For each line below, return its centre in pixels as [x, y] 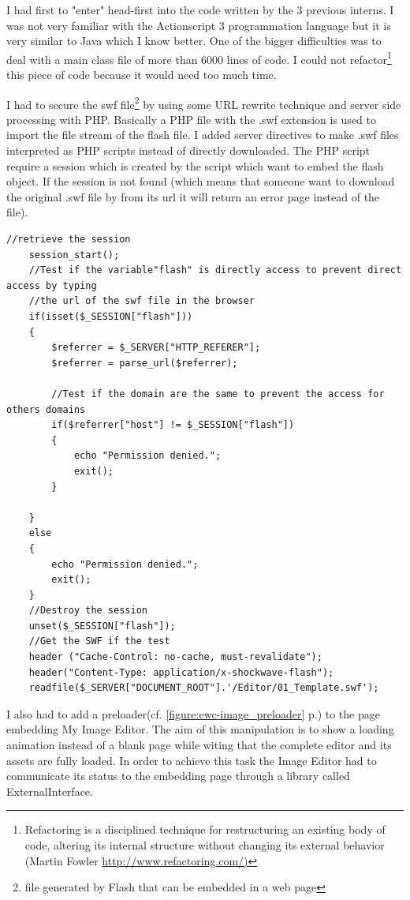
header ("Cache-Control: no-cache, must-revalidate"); [175, 657]
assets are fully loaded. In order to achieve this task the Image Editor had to [192, 760]
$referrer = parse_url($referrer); [145, 363]
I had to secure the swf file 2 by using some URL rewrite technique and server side [204, 103]
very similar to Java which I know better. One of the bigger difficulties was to [194, 41]
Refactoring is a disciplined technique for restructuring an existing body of [205, 829]
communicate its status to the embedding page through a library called [178, 776]
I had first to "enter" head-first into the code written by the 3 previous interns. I [200, 9]
